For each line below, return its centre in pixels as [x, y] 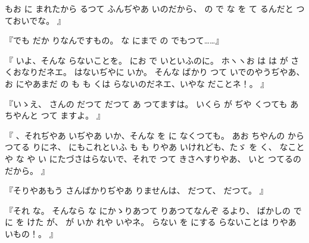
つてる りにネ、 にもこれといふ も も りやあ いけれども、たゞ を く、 [141, 147]
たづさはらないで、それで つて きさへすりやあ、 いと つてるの [179, 158]
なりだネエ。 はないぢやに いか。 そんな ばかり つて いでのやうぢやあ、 [163, 72]
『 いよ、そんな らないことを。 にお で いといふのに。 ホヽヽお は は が [146, 60]
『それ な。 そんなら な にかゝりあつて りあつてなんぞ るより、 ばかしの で [153, 210]
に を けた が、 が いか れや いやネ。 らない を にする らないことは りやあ [151, 222]
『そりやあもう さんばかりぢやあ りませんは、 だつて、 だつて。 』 [136, 190]
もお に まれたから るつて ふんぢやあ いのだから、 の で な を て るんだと [149, 8]
